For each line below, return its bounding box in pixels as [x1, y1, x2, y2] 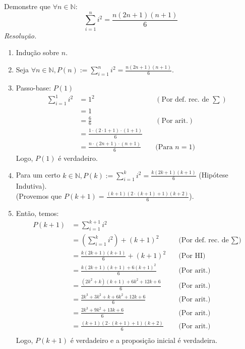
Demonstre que [4, 1, 51, 11]
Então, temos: [16, 208, 59, 219]
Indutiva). [16, 181, 47, 191]
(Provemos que [16, 191, 62, 201]
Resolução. [4, 30, 37, 40]
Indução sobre [16, 47, 59, 58]
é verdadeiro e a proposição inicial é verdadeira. [70, 334, 218, 345]
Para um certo [16, 169, 60, 180]
